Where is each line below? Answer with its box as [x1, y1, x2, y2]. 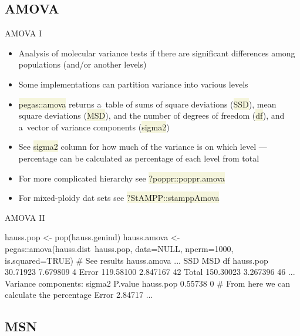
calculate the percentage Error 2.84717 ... [5, 288, 153, 301]
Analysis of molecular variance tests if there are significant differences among [18, 46, 295, 59]
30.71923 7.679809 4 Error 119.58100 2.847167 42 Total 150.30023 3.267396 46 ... [5, 266, 295, 278]
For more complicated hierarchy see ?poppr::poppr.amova [18, 172, 225, 184]
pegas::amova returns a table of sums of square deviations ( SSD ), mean [18, 98, 277, 110]
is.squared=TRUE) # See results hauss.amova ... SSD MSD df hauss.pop [5, 254, 268, 266]
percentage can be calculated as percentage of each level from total [18, 152, 259, 164]
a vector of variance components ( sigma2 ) [18, 120, 170, 133]
